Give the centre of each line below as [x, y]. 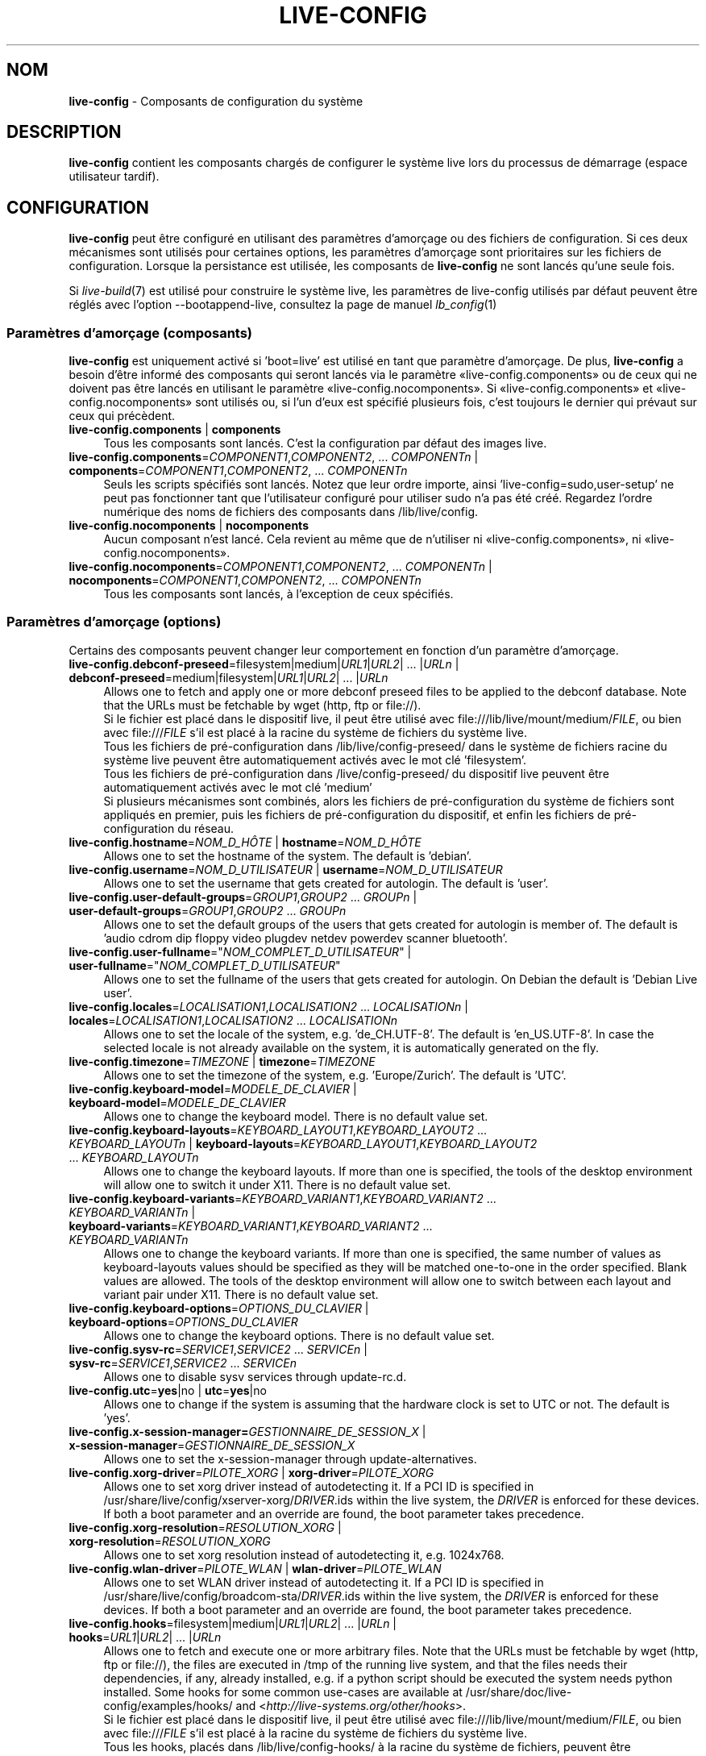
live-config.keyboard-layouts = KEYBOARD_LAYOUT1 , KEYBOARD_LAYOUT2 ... [278, 1130]
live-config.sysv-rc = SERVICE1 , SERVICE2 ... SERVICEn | [218, 1349]
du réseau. [206, 828]
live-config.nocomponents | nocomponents [189, 526]
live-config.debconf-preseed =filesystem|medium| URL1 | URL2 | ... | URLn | [264, 664]
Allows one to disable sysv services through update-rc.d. [255, 1376]
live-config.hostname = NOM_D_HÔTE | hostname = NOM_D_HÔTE [245, 842]
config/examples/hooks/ [168, 1705]
